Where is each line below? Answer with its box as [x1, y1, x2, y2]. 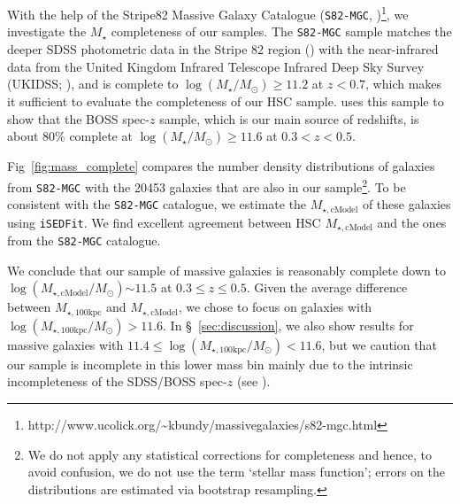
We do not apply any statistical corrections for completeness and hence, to [27, 445, 433, 463]
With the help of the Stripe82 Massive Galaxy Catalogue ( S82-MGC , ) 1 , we [7, 3, 409, 23]
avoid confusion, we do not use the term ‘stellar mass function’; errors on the [27, 462, 445, 481]
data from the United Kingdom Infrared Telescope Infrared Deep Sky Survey [7, 57, 425, 75]
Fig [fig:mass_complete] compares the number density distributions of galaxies [7, 157, 435, 175]
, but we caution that [321, 335, 437, 353]
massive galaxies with [7, 335, 124, 353]
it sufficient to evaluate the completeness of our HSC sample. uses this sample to [7, 92, 444, 111]
